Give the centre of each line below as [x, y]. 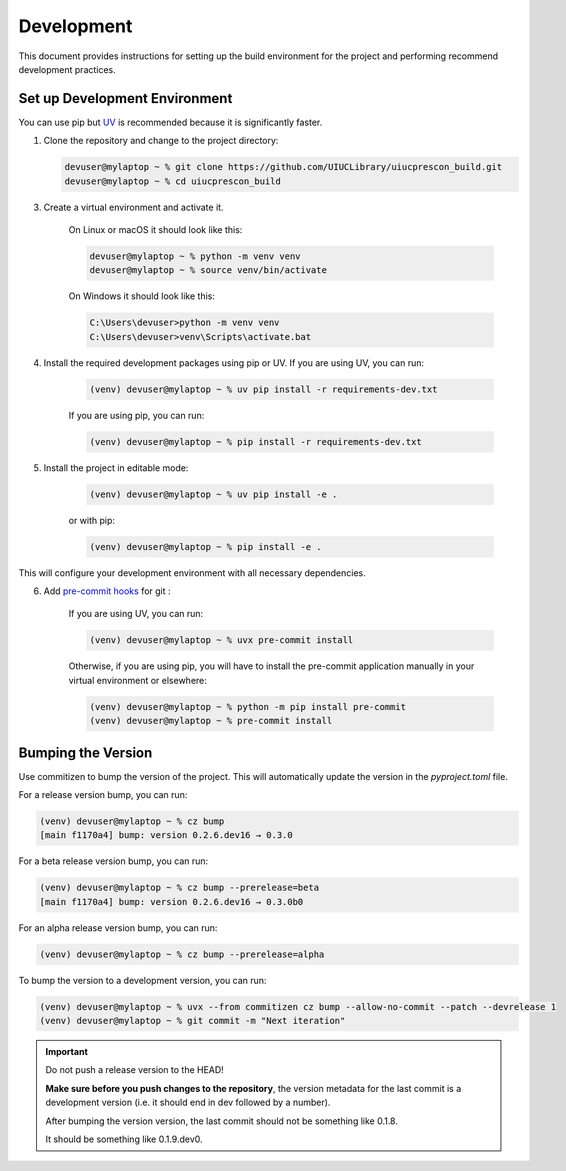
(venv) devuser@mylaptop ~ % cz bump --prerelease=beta [179, 888]
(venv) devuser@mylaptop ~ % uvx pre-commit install [221, 640]
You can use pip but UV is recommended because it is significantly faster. [170, 122]
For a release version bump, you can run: [103, 794]
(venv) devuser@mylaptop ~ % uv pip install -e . [213, 494]
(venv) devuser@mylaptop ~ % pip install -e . [205, 546]
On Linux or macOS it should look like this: [155, 229]
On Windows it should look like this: [141, 296]
